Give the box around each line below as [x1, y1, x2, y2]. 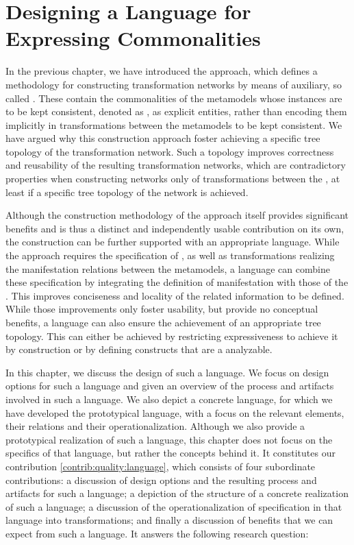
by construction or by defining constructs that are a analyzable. [5, 342, 273, 356]
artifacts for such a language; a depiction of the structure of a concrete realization [5, 486, 349, 500]
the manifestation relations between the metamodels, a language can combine [5, 261, 330, 276]
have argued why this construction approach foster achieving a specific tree [5, 131, 320, 145]
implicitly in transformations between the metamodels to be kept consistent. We [5, 117, 342, 132]
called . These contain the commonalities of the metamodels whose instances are [5, 90, 342, 105]
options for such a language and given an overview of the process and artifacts [5, 378, 334, 393]
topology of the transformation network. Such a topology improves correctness [5, 144, 334, 158]
